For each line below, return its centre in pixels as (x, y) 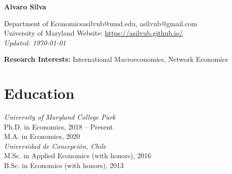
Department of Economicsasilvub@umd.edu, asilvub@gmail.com (101, 23)
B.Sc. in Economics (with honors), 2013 (64, 165)
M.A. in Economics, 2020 (42, 136)
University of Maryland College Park (60, 117)
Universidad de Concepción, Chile (55, 146)
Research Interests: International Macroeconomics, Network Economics (116, 59)
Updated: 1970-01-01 (35, 42)
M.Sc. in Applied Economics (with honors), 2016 (78, 155)
